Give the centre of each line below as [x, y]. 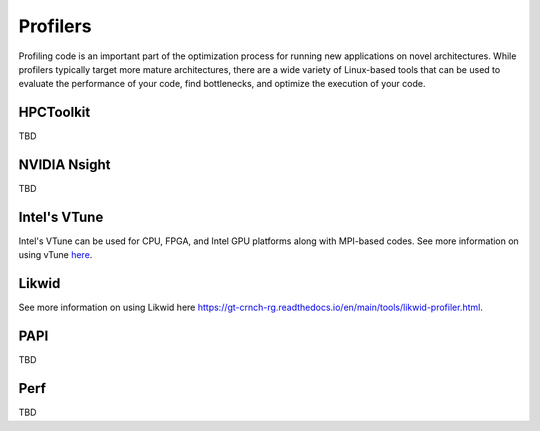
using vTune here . [55, 255]
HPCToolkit [54, 112]
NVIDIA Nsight [64, 165]
